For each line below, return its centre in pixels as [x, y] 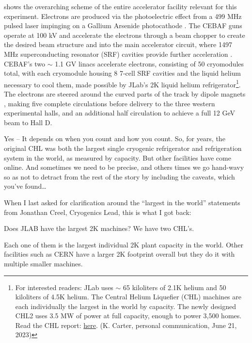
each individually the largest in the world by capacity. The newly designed [126, 306]
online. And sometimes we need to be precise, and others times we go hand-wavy [124, 167]
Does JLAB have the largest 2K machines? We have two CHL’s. [99, 228]
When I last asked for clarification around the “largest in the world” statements [122, 202]
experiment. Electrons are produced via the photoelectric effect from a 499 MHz [123, 16]
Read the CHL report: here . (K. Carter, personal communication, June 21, [126, 325]
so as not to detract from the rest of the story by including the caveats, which [119, 176]
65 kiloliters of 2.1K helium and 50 [175, 287]
